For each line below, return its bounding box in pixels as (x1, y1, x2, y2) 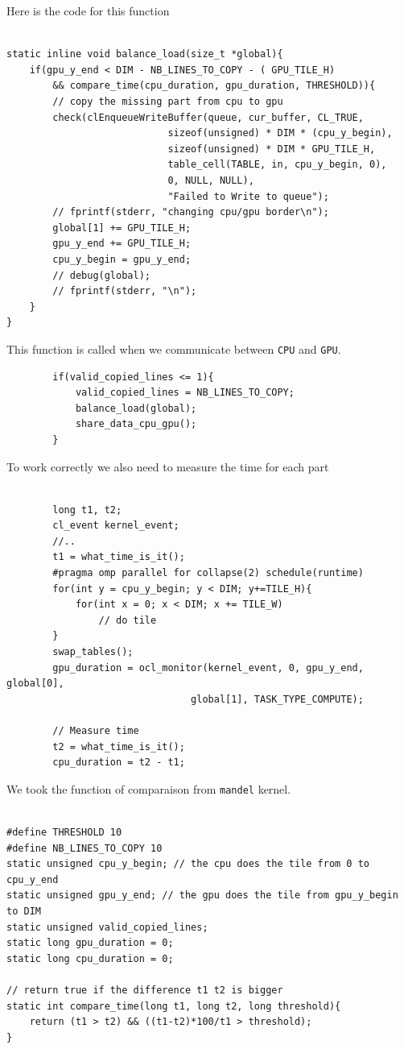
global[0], (6, 678, 64, 690)
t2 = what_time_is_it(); (52, 740, 185, 753)
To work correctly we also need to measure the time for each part (6, 458, 329, 475)
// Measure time (52, 725, 139, 736)
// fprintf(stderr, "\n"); (52, 285, 197, 297)
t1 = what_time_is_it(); (52, 551, 185, 563)
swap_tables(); (52, 646, 134, 658)
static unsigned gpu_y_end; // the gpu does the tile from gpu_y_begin (6, 889, 398, 902)
